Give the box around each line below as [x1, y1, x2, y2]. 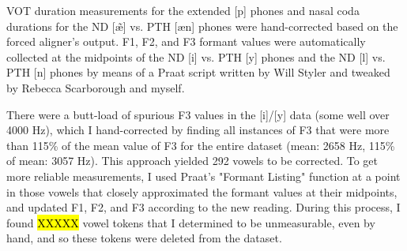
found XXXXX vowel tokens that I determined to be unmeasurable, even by [6, 214, 375, 230]
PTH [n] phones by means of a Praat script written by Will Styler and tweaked [6, 64, 390, 81]
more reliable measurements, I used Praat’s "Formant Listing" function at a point [6, 167, 401, 184]
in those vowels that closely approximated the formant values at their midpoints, [6, 183, 398, 200]
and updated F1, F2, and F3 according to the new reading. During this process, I [6, 199, 401, 215]
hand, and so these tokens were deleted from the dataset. [6, 230, 282, 246]
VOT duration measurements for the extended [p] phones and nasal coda [6, 2, 360, 18]
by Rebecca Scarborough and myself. [6, 79, 185, 96]
